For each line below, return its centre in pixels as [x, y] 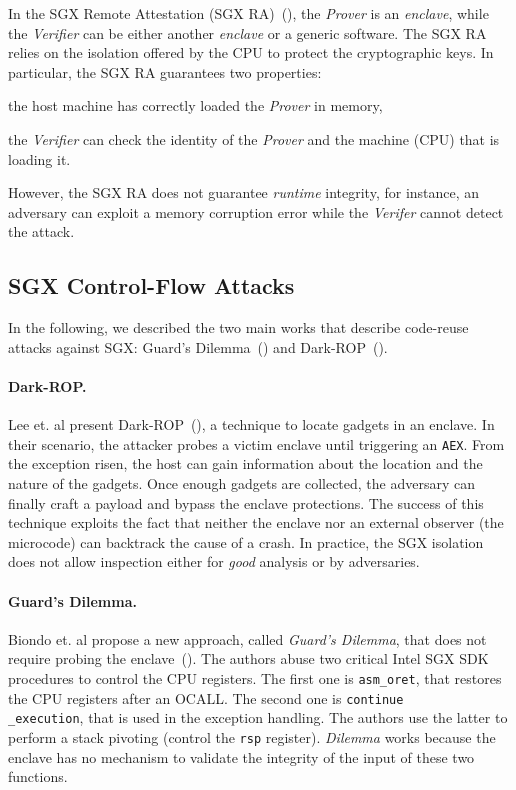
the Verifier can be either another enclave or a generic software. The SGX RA [247, 32]
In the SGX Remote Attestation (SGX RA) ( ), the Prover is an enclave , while [248, 13]
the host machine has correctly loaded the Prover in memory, [195, 105]
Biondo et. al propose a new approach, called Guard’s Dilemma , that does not [247, 638]
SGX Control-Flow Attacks [151, 285]
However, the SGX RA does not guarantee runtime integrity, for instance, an [244, 192]
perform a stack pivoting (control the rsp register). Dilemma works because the [252, 736]
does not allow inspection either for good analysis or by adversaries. [214, 561]
